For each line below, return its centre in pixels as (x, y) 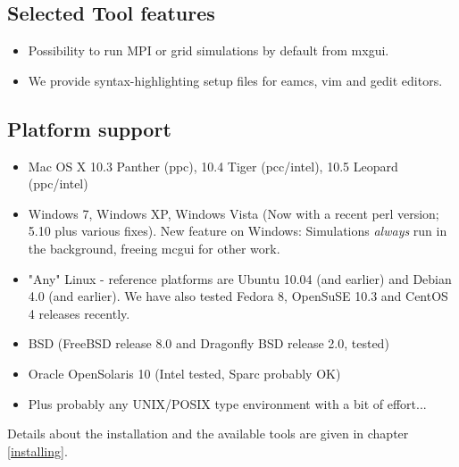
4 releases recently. (79, 313)
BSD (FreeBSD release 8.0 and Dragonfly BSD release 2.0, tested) (209, 343)
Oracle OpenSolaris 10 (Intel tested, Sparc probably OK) (184, 373)
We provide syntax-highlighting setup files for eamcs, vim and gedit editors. (235, 80)
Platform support (89, 128)
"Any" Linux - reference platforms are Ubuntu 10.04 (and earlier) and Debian (240, 278)
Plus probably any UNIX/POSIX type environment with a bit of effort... (227, 403)
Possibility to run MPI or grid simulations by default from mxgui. (209, 50)
